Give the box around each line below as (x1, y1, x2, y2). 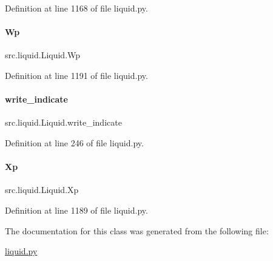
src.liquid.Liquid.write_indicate (5, 116, 122, 129)
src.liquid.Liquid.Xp (5, 183, 79, 196)
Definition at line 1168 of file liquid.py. (5, 2, 148, 14)
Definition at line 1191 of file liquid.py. (5, 69, 148, 81)
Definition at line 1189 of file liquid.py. (5, 203, 148, 216)
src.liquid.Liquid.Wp (5, 49, 81, 61)
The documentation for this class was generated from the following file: (5, 224, 269, 237)
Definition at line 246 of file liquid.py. (5, 136, 144, 149)
